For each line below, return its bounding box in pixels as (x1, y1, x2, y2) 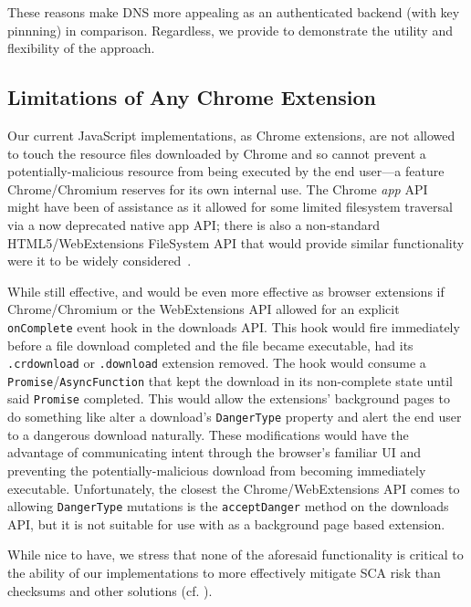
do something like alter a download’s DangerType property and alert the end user (7, 407, 462, 426)
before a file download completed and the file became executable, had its (7, 335, 413, 354)
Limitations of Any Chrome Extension (7, 83, 376, 111)
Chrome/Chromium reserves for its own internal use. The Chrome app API (7, 179, 428, 198)
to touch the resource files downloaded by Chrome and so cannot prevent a (7, 143, 426, 162)
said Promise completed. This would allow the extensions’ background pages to (7, 389, 450, 408)
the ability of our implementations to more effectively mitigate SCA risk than (7, 563, 441, 582)
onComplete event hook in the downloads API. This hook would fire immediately (7, 317, 460, 336)
